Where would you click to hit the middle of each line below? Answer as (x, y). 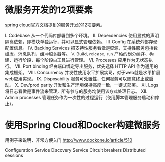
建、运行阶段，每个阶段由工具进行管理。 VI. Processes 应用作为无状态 (77, 60)
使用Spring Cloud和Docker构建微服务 (82, 126)
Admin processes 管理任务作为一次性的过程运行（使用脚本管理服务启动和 (80, 97)
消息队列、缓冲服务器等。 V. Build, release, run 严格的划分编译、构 (86, 54)
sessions (14, 155)
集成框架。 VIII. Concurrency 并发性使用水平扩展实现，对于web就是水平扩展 (83, 72)
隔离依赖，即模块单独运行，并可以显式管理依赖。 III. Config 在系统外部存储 (81, 41)
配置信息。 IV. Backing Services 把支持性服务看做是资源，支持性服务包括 (79, 48)
